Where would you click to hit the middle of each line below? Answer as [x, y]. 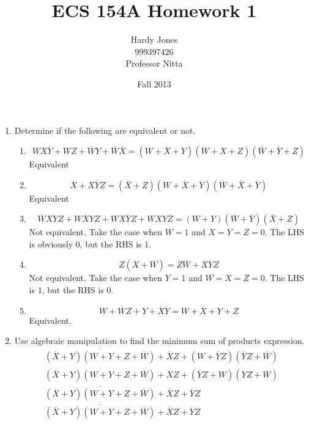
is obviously [51, 243]
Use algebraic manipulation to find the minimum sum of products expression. [159, 341]
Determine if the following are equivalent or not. [105, 130]
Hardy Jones [154, 39]
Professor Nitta [154, 63]
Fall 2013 [154, 83]
